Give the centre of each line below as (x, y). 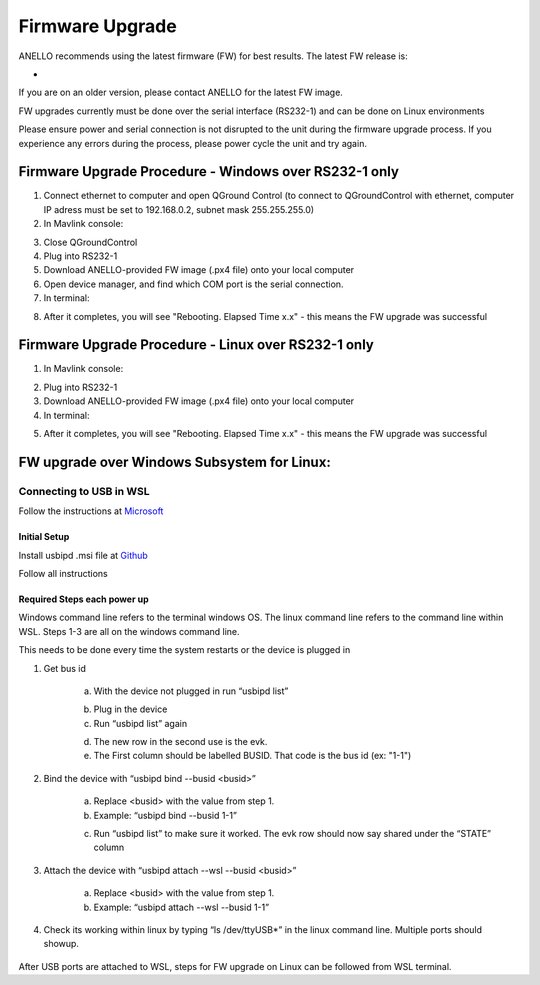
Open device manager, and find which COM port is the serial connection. (193, 284)
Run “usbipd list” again (140, 723)
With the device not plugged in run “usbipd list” (191, 691)
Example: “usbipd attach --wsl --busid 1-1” (181, 907)
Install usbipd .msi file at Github (83, 555)
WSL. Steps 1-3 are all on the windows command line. (129, 631)
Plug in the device (130, 709)
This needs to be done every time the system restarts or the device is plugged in (184, 650)
